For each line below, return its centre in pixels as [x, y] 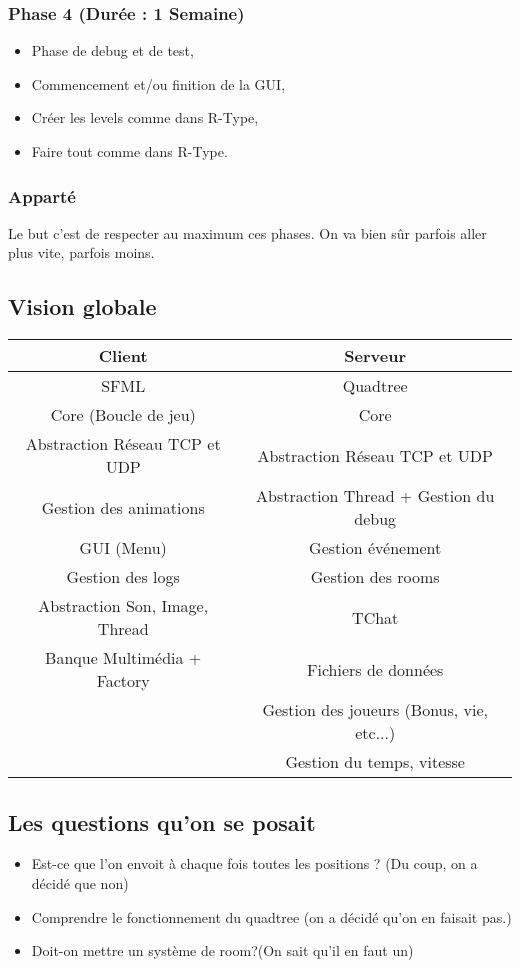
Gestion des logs [123, 577]
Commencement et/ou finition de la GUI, [158, 83]
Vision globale [82, 306]
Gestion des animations [123, 507]
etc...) [375, 733]
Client [123, 356]
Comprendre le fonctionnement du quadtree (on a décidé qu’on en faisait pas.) [271, 916]
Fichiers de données [375, 669]
